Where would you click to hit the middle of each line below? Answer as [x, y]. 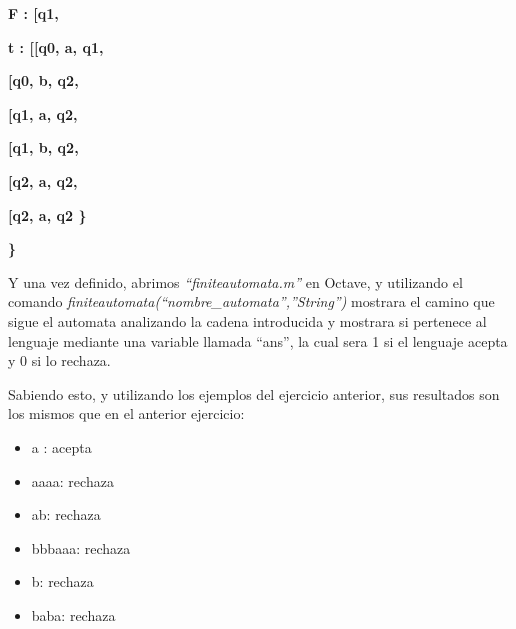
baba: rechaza [73, 614]
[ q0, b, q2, [43, 80]
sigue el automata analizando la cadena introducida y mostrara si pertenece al [247, 320]
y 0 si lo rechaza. [59, 360]
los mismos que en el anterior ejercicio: [126, 413]
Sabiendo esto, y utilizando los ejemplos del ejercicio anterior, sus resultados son [254, 393]
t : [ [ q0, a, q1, [56, 46]
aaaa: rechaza [72, 480]
